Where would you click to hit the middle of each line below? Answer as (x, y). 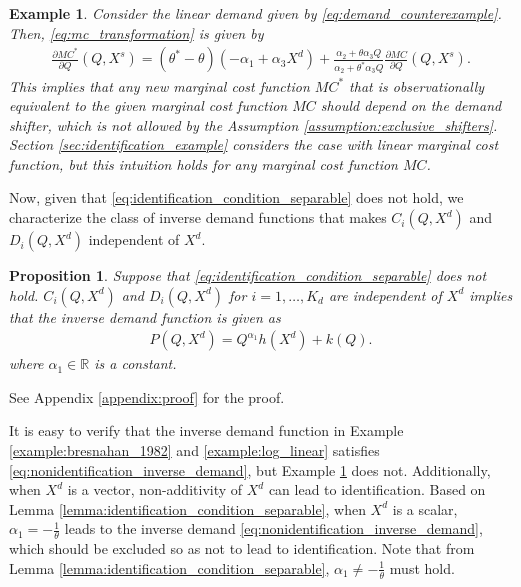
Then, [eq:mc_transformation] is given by (136, 32)
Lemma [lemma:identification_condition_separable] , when (187, 508)
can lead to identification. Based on (377, 489)
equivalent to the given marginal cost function (148, 105)
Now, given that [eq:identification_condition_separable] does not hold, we (236, 197)
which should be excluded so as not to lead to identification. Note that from (242, 548)
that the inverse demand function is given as (145, 316)
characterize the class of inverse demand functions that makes (198, 217)
